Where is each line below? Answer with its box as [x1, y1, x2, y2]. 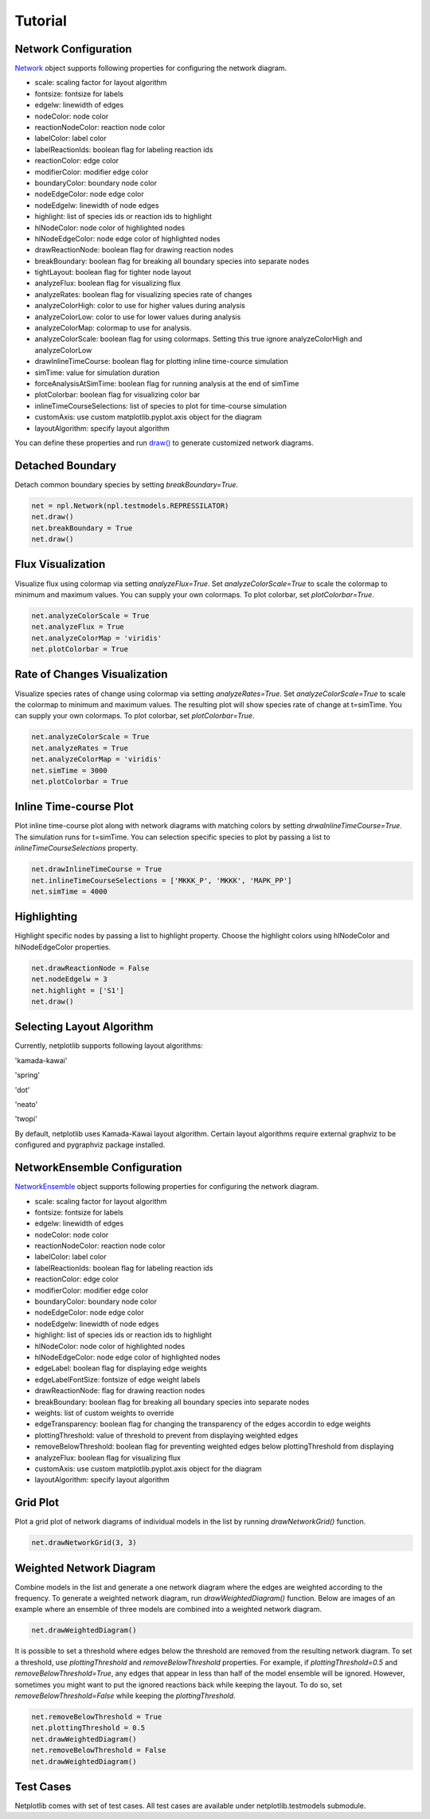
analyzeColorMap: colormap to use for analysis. [34, 323, 192, 333]
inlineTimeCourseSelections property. [14, 843, 139, 853]
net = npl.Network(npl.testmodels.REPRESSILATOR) [31, 501, 229, 510]
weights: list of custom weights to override [34, 1408, 174, 1418]
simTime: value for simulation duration [34, 367, 160, 377]
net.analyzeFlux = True [31, 622, 125, 632]
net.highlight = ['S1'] [31, 986, 125, 995]
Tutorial [14, 12, 68, 29]
